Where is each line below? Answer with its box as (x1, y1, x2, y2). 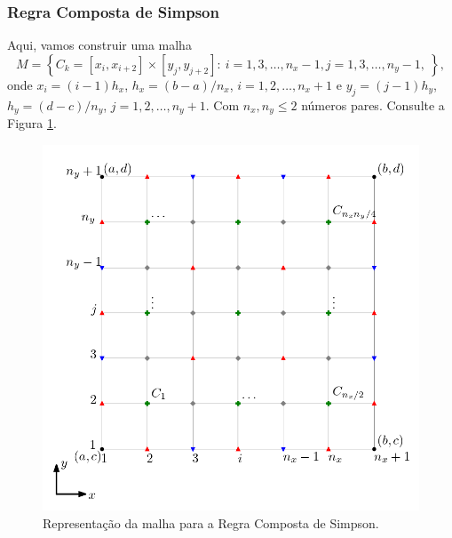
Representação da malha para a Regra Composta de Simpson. (43, 513, 379, 532)
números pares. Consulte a (301, 95, 445, 114)
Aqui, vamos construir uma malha (7, 36, 192, 54)
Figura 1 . (7, 114, 57, 132)
